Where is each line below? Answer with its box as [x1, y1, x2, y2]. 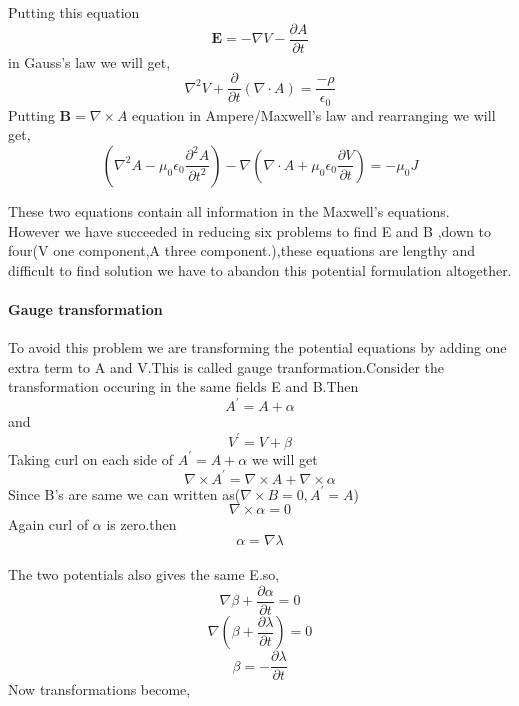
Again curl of [8, 514, 89, 535]
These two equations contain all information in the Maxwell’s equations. [8, 200, 450, 221]
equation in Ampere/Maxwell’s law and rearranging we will [132, 104, 496, 125]
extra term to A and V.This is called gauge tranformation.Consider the [8, 356, 444, 377]
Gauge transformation [8, 298, 163, 319]
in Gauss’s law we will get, [8, 51, 171, 72]
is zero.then [106, 514, 177, 535]
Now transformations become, [8, 679, 191, 700]
